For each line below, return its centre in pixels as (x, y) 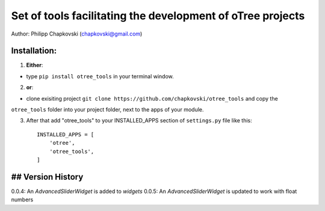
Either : (35, 65)
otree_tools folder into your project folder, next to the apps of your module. (107, 110)
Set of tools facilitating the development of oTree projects (158, 16)
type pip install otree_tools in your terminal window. (100, 76)
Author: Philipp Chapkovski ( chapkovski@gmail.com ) (77, 34)
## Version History (47, 177)
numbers (22, 200)
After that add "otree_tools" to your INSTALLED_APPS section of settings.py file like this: (139, 121)
